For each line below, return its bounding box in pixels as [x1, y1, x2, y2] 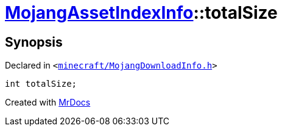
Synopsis [5, 34, 63, 50]
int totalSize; [5, 79, 77, 89]
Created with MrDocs [5, 97, 91, 108]
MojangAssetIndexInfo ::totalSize [5, 2, 278, 23]
